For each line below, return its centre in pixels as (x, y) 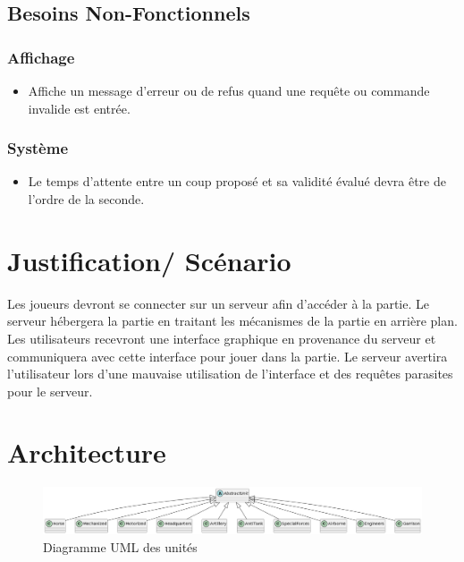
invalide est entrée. (79, 108)
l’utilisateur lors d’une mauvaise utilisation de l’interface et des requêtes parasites (230, 374)
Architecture (87, 452)
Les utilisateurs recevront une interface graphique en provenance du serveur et (222, 338)
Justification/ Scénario (149, 260)
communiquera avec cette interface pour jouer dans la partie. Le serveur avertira (228, 356)
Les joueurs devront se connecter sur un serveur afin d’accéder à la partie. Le (218, 303)
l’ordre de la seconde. (86, 199)
